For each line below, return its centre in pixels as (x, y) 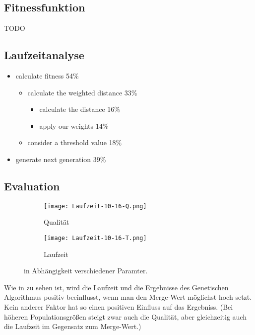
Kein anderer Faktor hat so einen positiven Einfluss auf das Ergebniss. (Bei (119, 307)
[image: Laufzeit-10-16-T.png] (95, 238)
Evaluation (32, 186)
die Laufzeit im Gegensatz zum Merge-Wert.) (73, 326)
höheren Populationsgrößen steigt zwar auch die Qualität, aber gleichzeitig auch (125, 316)
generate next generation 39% (61, 159)
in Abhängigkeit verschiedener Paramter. (86, 271)
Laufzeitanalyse (44, 55)
